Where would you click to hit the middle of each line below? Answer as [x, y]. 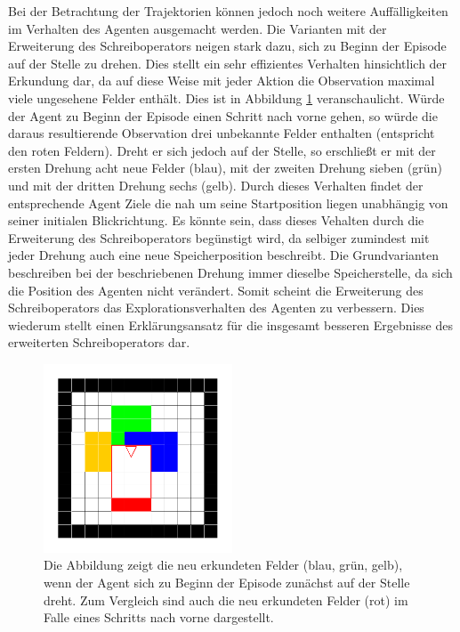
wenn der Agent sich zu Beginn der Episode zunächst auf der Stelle [227, 583]
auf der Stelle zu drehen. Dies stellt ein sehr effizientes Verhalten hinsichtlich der [228, 63]
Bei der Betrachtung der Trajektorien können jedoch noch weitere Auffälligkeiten [228, 11]
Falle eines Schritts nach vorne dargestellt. [159, 617]
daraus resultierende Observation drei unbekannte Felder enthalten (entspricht [222, 133]
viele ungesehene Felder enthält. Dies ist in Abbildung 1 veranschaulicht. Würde [226, 97]
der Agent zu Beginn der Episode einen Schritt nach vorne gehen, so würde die [223, 115]
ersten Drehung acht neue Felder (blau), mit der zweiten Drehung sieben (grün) [225, 168]
